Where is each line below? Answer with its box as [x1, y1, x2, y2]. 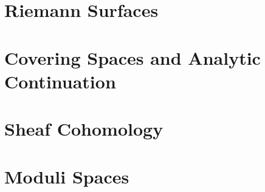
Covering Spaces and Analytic [4, 45, 261, 70]
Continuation [4, 68, 116, 93]
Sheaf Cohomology [4, 116, 163, 141]
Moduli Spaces [4, 164, 129, 188]
